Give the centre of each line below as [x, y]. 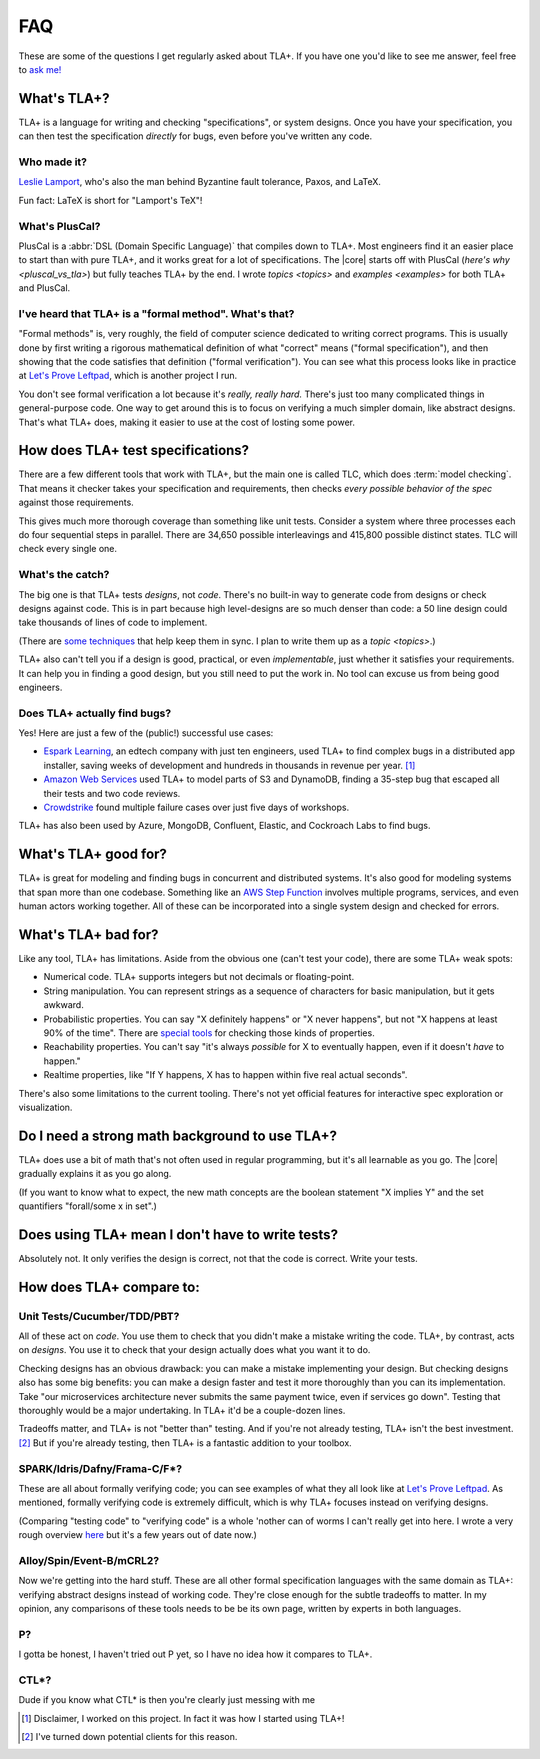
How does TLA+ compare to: [109, 1286]
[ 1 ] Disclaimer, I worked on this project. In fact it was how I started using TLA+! [183, 1718]
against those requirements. [76, 502]
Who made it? [53, 162]
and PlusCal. [44, 288]
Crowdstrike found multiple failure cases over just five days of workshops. [196, 807]
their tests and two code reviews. [112, 793]
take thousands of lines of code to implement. [113, 622]
